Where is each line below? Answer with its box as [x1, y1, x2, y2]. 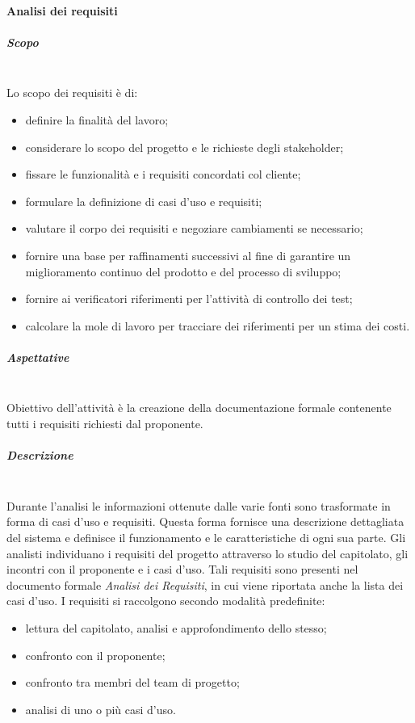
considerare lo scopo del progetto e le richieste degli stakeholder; [25, 138, 344, 155]
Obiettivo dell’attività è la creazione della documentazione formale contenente [6, 399, 392, 416]
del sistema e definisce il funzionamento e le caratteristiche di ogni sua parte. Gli [6, 528, 406, 545]
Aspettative [6, 348, 69, 365]
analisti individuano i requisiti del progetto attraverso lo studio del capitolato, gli [6, 544, 409, 561]
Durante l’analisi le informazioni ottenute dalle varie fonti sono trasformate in [6, 497, 391, 514]
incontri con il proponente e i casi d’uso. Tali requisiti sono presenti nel [6, 561, 358, 578]
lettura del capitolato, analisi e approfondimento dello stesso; [25, 619, 327, 636]
